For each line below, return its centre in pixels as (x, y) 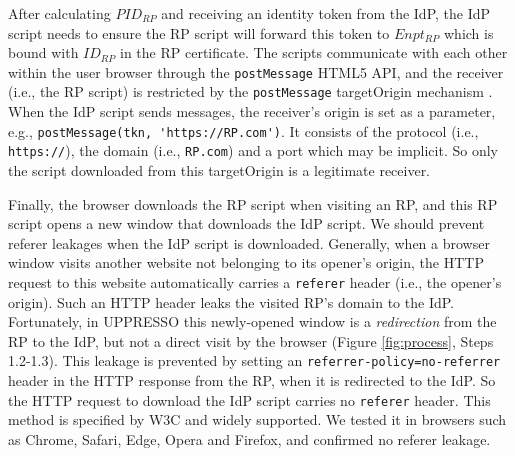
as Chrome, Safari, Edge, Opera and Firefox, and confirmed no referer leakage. (249, 438)
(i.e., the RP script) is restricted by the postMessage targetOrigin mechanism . (250, 91)
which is (468, 32)
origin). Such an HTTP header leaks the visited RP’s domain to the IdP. (231, 301)
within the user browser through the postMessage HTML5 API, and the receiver (256, 71)
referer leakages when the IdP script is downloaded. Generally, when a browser (249, 242)
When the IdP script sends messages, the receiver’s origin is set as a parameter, (252, 111)
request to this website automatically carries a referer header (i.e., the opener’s (255, 281)
